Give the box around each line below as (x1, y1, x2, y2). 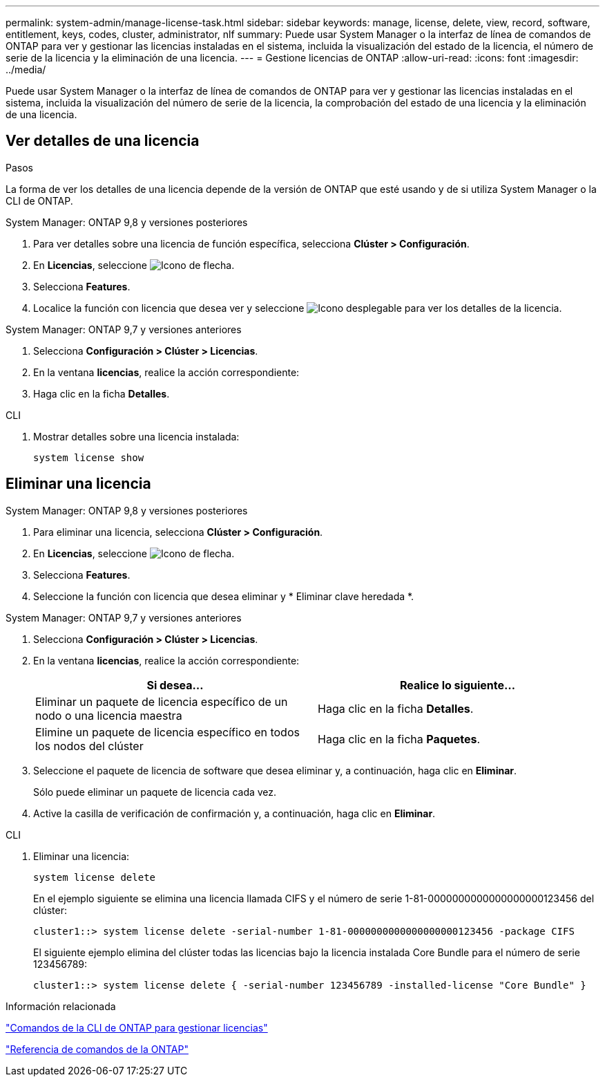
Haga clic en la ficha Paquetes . (318, 731, 481, 746)
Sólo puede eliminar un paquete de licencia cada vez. (33, 785, 277, 798)
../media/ (6, 64, 46, 75)
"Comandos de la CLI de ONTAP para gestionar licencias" (6, 1021, 268, 1034)
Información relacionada (6, 1000, 116, 1012)
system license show (33, 451, 144, 463)
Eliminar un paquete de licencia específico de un (35, 694, 288, 709)
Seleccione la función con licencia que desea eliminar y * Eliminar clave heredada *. (33, 590, 414, 602)
